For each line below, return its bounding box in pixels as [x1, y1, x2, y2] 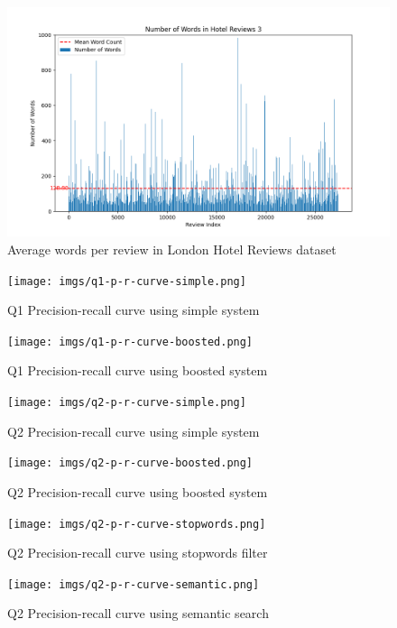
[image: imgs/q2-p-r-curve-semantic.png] [7, 577, 260, 591]
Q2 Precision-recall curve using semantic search [7, 604, 269, 623]
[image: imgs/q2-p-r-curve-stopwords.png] [7, 517, 266, 531]
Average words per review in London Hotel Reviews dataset [7, 239, 337, 258]
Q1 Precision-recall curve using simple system [7, 300, 260, 319]
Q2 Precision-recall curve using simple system [7, 421, 260, 440]
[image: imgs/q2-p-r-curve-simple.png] [7, 396, 246, 410]
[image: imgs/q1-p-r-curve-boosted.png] [7, 335, 254, 348]
